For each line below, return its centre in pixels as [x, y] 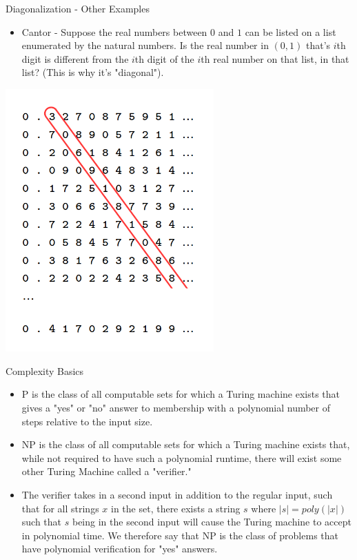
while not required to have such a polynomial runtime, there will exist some [182, 457]
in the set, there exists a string [176, 508]
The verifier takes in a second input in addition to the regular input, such [177, 494]
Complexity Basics [45, 370]
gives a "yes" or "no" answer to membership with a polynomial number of [176, 407]
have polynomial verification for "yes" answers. [120, 549]
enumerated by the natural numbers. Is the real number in [145, 45]
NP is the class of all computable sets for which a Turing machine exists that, [186, 444]
